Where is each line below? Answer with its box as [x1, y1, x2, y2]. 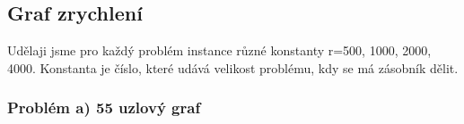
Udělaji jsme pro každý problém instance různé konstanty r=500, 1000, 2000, [7, 41, 432, 60]
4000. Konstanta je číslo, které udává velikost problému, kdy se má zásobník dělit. [7, 58, 459, 77]
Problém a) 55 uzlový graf [7, 96, 201, 119]
